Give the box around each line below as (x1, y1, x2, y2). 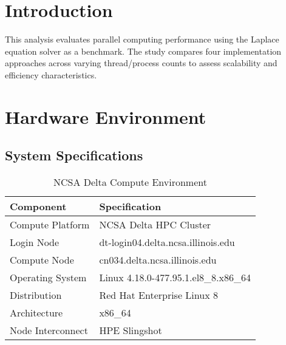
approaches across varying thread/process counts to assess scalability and (5, 56, 277, 69)
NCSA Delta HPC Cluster (99, 217, 211, 232)
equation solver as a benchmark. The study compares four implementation (5, 44, 282, 57)
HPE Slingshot (99, 323, 162, 338)
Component (10, 199, 67, 214)
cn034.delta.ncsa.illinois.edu (99, 253, 217, 267)
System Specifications (5, 146, 143, 165)
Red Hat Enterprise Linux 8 (99, 288, 218, 302)
